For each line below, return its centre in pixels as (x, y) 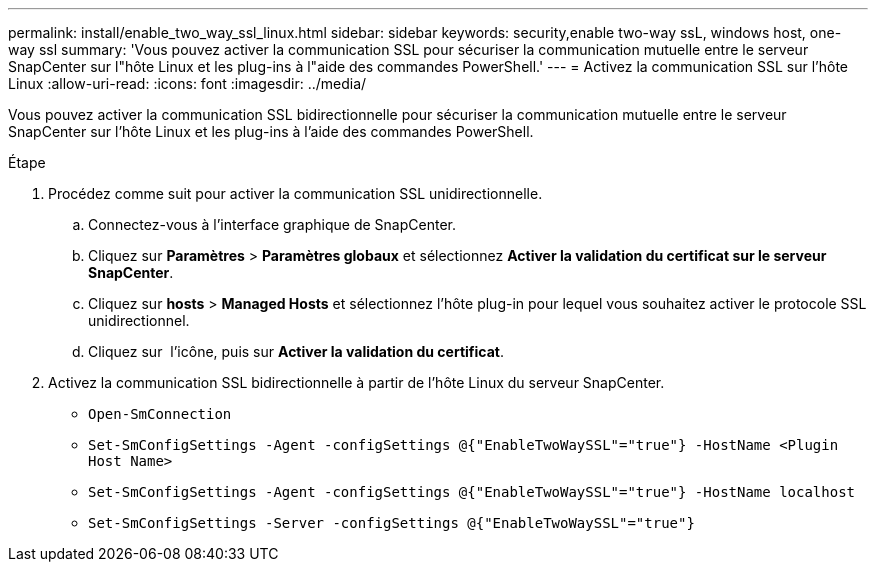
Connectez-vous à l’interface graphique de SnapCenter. (272, 224)
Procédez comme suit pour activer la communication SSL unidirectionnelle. (295, 193)
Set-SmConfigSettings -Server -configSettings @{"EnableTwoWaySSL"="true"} (391, 523)
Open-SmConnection (160, 414)
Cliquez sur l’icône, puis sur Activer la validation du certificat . (296, 351)
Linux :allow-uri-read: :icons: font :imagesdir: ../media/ (187, 83)
